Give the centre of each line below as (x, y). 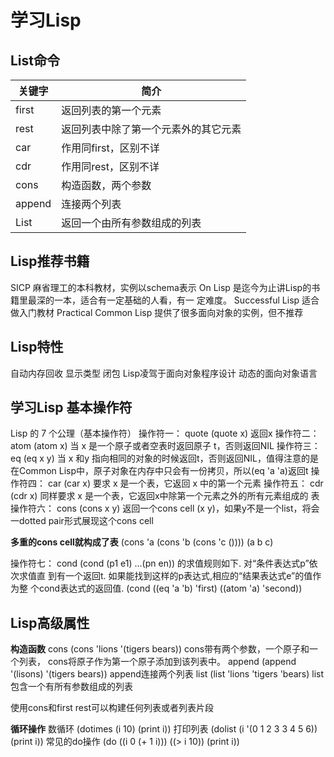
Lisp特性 (37, 347)
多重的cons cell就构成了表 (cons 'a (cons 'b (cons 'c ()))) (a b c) (142, 542)
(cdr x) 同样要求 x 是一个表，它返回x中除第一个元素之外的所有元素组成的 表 (165, 496)
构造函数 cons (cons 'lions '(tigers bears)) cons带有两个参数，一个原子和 (160, 649)
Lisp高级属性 (50, 622)
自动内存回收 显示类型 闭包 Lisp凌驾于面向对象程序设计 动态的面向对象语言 (164, 373)
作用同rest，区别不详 (110, 166)
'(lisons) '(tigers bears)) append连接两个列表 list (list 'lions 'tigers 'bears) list (167, 674)
